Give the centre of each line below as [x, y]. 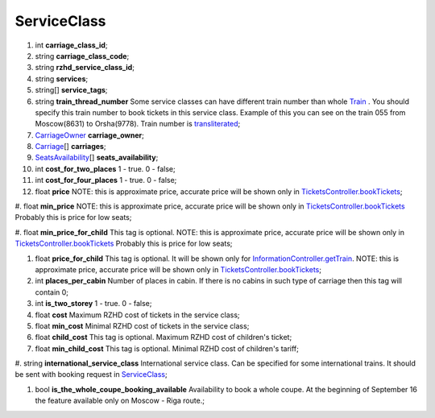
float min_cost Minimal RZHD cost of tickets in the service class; [142, 325]
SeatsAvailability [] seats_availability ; [97, 158]
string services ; [62, 79]
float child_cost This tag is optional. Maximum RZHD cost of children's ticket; [164, 337]
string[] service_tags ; [71, 90]
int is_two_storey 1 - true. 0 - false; [93, 304]
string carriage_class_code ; [82, 56]
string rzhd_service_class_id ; [85, 68]
